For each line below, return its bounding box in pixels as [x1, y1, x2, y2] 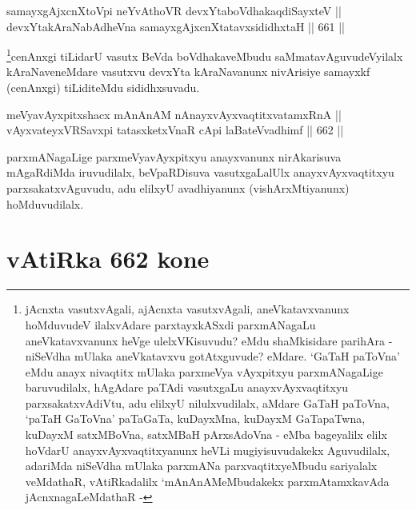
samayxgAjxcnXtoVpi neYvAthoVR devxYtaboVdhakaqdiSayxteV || [6, 2, 342, 18]
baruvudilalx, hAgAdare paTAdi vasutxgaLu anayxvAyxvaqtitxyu [25, 379, 349, 396]
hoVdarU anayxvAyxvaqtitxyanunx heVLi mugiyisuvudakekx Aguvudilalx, [25, 441, 390, 458]
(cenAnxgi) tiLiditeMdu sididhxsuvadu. [6, 79, 200, 96]
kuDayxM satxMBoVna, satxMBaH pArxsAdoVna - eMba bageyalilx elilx [25, 426, 387, 443]
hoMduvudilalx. [6, 195, 84, 212]
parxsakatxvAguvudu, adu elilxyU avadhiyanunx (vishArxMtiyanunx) [6, 180, 350, 196]
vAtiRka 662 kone [6, 242, 210, 275]
